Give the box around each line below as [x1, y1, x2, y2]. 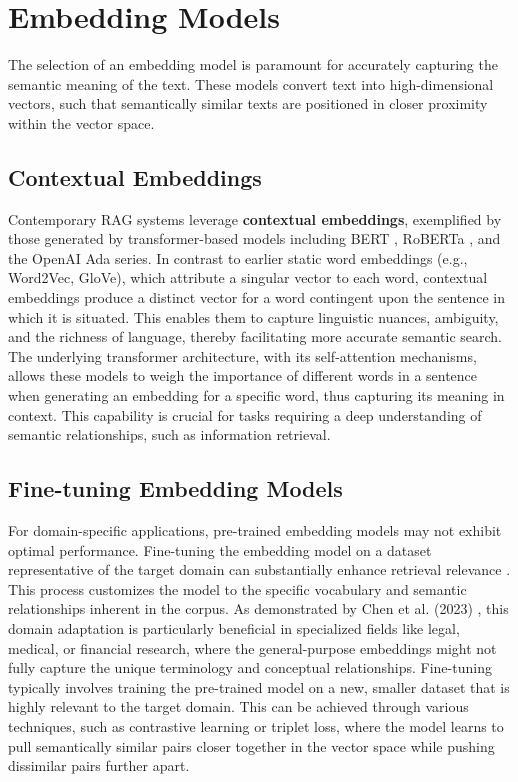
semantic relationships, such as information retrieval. [8, 424, 331, 445]
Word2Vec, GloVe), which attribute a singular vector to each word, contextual [8, 267, 488, 288]
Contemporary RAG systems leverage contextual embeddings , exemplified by [8, 208, 502, 229]
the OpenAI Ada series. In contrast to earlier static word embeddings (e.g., [8, 247, 468, 268]
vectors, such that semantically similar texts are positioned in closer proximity [8, 93, 488, 114]
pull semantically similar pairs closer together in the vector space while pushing [8, 735, 495, 756]
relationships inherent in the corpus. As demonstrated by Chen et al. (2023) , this [8, 598, 509, 619]
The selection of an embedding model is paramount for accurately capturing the [8, 54, 498, 75]
